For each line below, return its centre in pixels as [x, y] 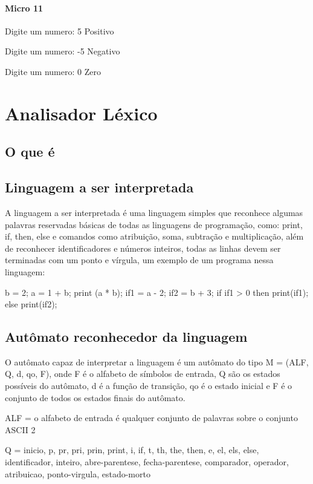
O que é [30, 152]
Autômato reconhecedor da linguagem [126, 337]
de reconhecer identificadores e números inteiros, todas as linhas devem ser [143, 248]
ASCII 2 [20, 429]
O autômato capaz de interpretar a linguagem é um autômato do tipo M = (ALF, [157, 361]
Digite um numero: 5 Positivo [60, 31]
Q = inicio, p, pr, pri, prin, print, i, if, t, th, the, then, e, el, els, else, [132, 450]
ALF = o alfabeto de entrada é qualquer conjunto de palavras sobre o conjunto [151, 418]
